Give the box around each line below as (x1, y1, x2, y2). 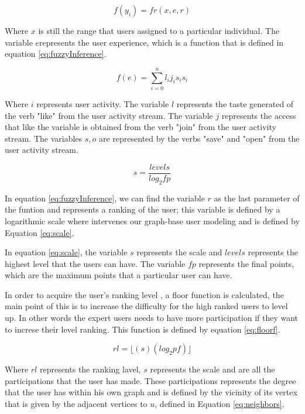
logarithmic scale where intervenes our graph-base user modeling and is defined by (5, 214, 300, 227)
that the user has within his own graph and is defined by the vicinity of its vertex (5, 386, 297, 398)
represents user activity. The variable (36, 97, 169, 110)
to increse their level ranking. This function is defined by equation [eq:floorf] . (5, 323, 280, 335)
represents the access (221, 109, 296, 121)
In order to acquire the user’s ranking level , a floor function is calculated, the (5, 288, 284, 300)
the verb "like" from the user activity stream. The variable (5, 109, 213, 121)
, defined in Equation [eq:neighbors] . (155, 398, 285, 410)
